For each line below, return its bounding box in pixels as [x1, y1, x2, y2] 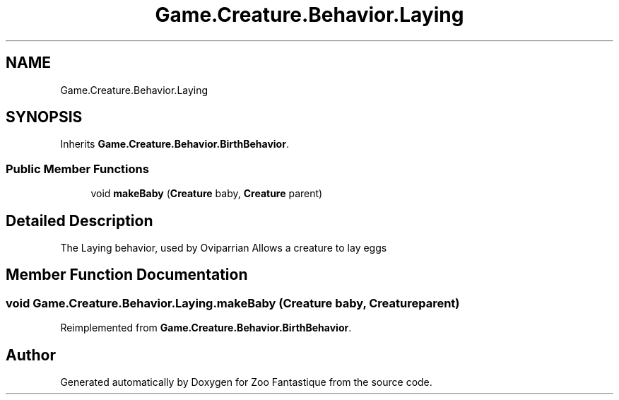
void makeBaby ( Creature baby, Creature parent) [90, 187, 323, 200]
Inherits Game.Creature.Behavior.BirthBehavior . [60, 138, 289, 151]
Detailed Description [6, 211, 153, 230]
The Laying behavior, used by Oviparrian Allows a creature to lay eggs [60, 242, 387, 254]
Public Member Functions [6, 161, 149, 176]
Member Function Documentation [6, 266, 248, 284]
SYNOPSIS [6, 108, 83, 127]
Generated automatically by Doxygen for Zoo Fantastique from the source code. [60, 376, 432, 389]
